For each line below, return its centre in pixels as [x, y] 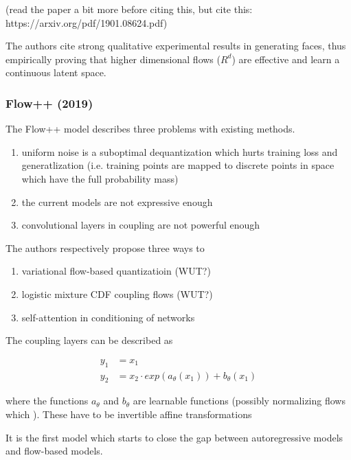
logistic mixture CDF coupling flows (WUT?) [117, 294]
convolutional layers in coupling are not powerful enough [141, 225]
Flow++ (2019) [49, 103]
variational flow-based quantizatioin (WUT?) [116, 271]
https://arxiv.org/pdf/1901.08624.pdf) [87, 22]
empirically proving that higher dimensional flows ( [113, 59]
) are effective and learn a [286, 59]
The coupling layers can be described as [89, 340]
